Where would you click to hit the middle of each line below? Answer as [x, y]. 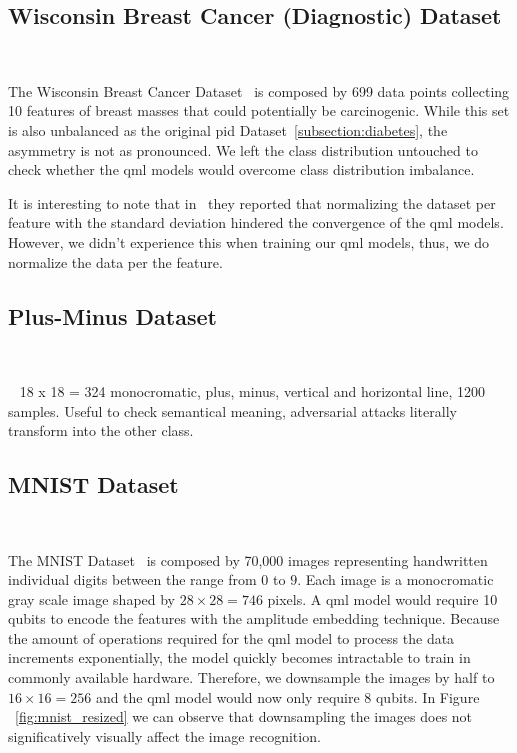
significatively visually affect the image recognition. [164, 735]
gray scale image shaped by [92, 598]
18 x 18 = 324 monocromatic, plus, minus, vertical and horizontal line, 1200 [252, 390]
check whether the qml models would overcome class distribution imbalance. [241, 169]
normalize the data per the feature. [115, 261]
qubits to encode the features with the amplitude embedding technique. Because [254, 618]
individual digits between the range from [132, 579]
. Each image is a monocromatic [395, 579]
